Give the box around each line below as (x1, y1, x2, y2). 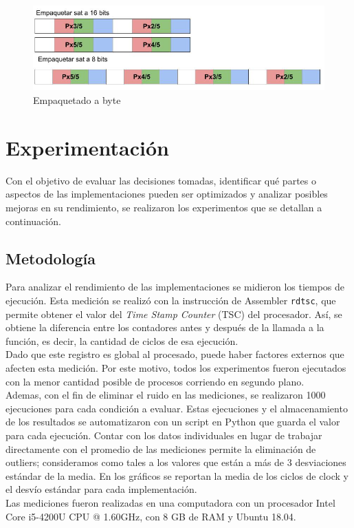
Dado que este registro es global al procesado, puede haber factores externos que (5, 347, 344, 361)
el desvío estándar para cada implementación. (5, 482, 197, 496)
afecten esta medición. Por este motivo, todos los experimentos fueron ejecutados (5, 361, 346, 374)
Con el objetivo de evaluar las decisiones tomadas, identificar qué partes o (5, 173, 316, 187)
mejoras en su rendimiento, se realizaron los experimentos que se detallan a (5, 200, 322, 214)
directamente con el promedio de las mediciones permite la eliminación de (5, 441, 316, 456)
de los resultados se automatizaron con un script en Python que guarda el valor (5, 414, 340, 429)
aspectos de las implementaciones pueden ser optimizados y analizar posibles (5, 187, 328, 201)
